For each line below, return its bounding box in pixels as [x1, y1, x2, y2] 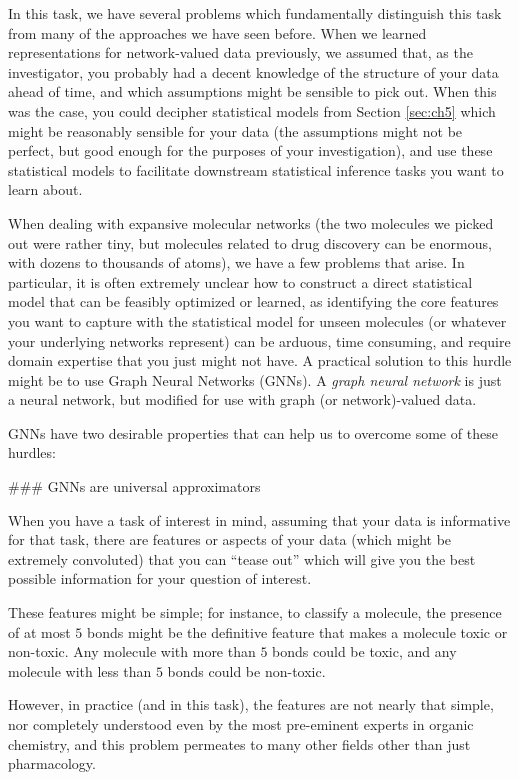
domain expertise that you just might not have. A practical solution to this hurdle [8, 350, 512, 371]
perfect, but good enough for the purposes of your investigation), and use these [8, 140, 493, 161]
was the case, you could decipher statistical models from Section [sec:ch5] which [8, 100, 496, 121]
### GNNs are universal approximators [8, 476, 261, 497]
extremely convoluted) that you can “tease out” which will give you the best [8, 548, 476, 569]
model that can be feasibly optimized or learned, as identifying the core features [8, 291, 499, 312]
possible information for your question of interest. [8, 568, 312, 589]
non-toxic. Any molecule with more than [8, 641, 256, 662]
